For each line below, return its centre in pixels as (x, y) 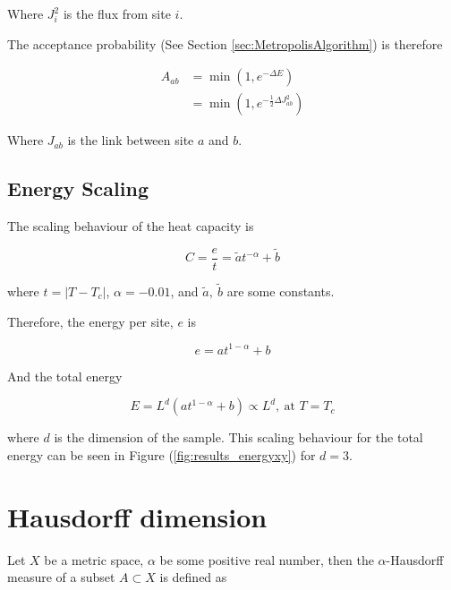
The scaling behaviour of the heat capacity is (131, 226)
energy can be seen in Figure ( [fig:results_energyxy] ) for (162, 454)
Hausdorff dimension (137, 516)
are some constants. (281, 291)
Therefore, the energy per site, (90, 321)
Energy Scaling (78, 188)
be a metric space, (94, 559)
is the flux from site (117, 13)
